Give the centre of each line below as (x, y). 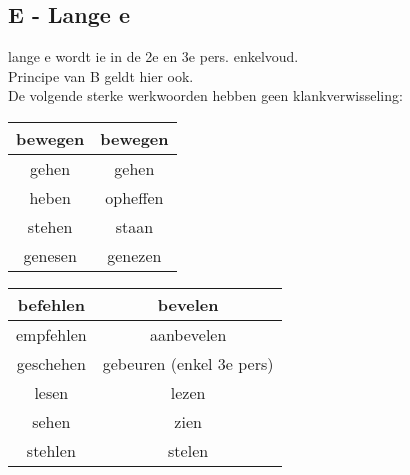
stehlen (51, 450)
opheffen (134, 197)
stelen (188, 450)
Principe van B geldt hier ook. (101, 75)
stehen (50, 226)
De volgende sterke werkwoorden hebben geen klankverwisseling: (205, 95)
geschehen (51, 363)
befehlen (51, 304)
